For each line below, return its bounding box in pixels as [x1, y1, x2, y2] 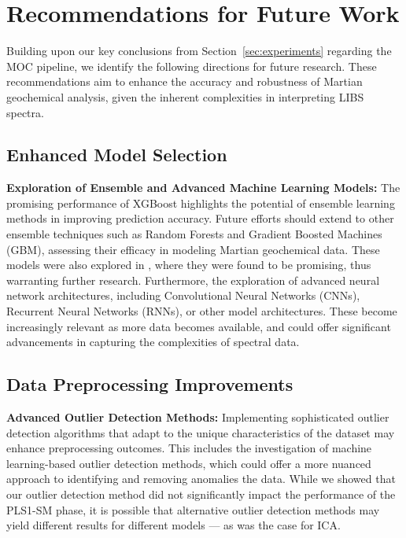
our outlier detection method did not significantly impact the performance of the [6, 486, 396, 502]
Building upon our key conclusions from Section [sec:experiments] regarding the [6, 42, 392, 59]
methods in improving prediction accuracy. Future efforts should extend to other [6, 210, 394, 227]
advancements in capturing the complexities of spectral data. [6, 333, 300, 350]
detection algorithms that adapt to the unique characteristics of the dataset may [6, 424, 395, 440]
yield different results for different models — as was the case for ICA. [6, 517, 341, 533]
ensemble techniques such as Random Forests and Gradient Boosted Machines [6, 226, 382, 242]
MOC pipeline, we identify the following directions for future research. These [6, 57, 377, 74]
